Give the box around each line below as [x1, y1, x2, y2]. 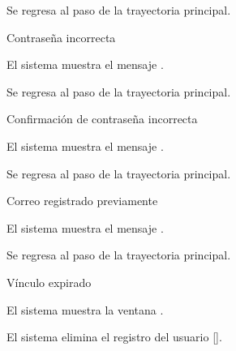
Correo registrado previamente [6, 192, 158, 209]
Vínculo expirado [6, 273, 92, 290]
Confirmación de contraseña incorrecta [6, 110, 198, 127]
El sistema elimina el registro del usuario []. [6, 328, 222, 345]
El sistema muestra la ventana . [6, 301, 164, 318]
